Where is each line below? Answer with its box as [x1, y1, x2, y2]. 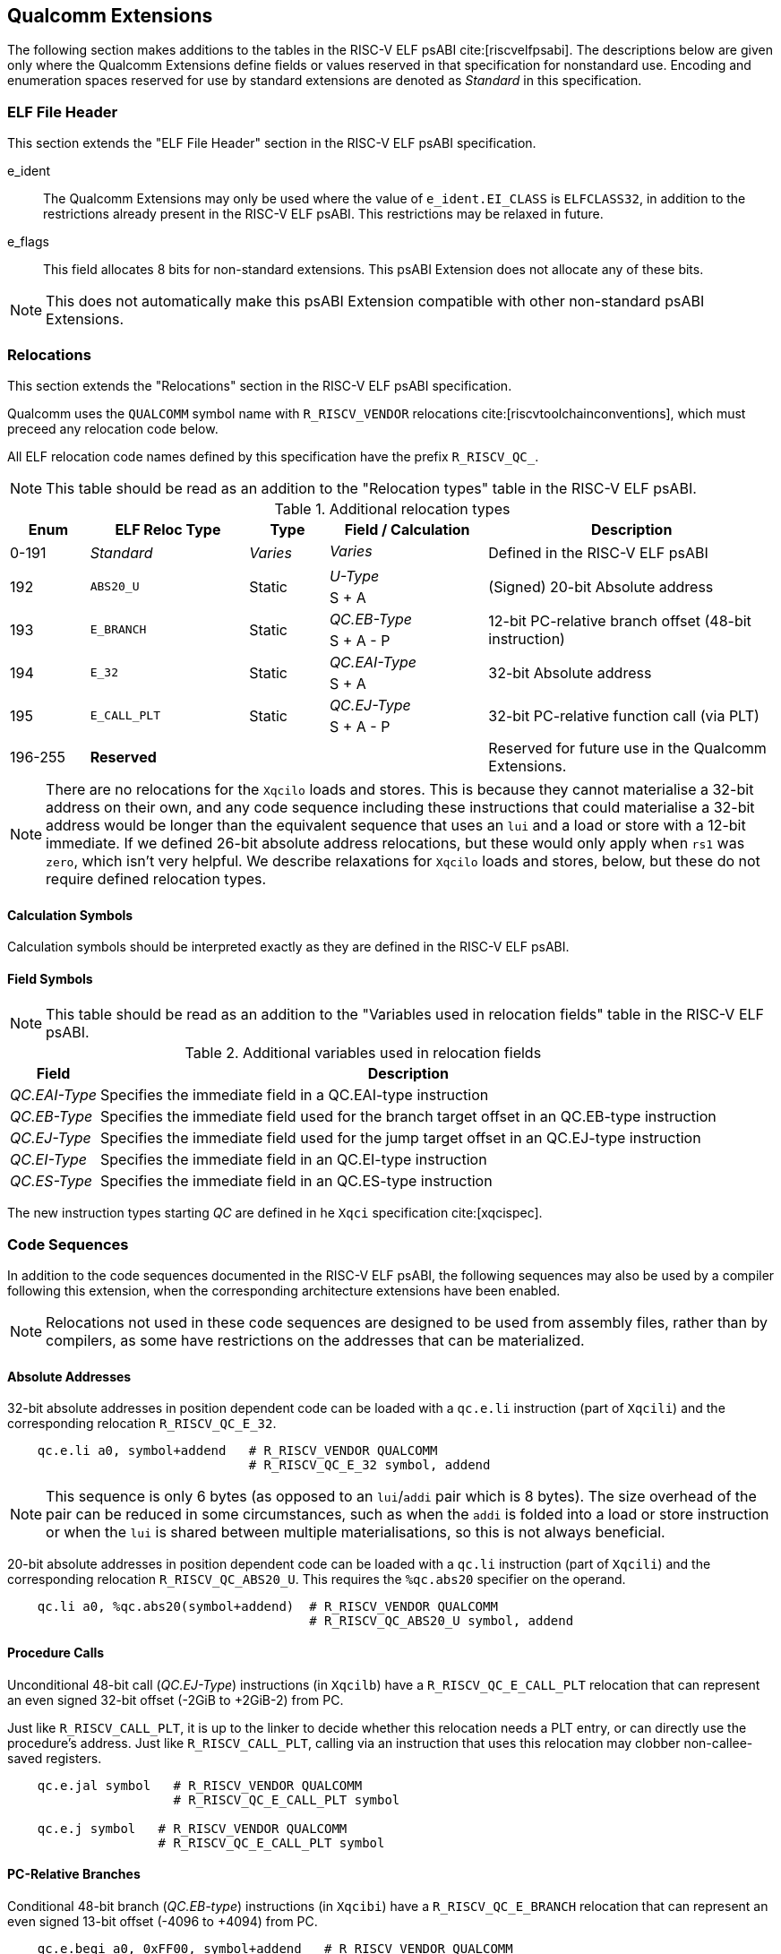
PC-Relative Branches [7, 1866, 141, 1882]
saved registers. [7, 1750, 102, 1766]
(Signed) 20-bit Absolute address [488, 577, 714, 596]
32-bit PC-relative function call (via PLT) [488, 706, 760, 725]
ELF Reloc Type [115, 520, 221, 538]
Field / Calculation [344, 520, 470, 538]
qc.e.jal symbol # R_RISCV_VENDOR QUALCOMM [37, 1778, 363, 1793]
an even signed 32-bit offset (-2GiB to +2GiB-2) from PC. [7, 1691, 344, 1708]
